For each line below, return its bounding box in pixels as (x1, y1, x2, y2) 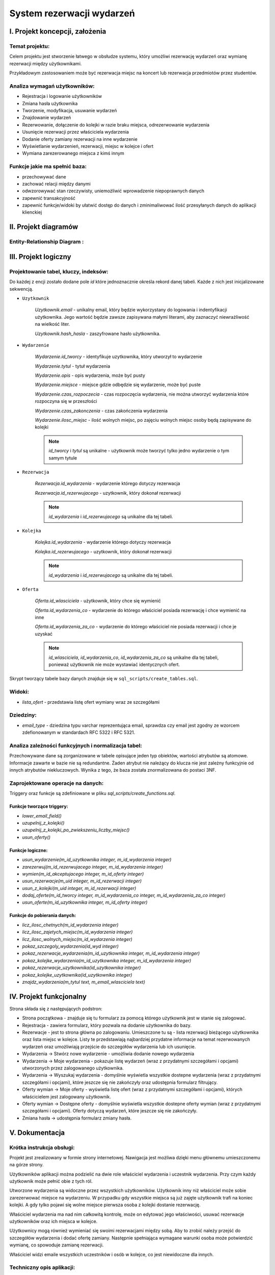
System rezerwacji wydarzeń (9, 8, 135, 19)
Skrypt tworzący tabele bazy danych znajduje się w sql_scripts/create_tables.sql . (9, 676, 198, 682)
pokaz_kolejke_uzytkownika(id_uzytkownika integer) (22, 972, 132, 978)
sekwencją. (9, 286, 34, 292)
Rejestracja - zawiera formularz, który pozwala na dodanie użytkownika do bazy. (22, 1022, 192, 1028)
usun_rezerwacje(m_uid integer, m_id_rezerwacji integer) (22, 878, 142, 884)
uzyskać (35, 630, 53, 637)
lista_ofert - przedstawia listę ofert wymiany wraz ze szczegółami (22, 699, 160, 705)
